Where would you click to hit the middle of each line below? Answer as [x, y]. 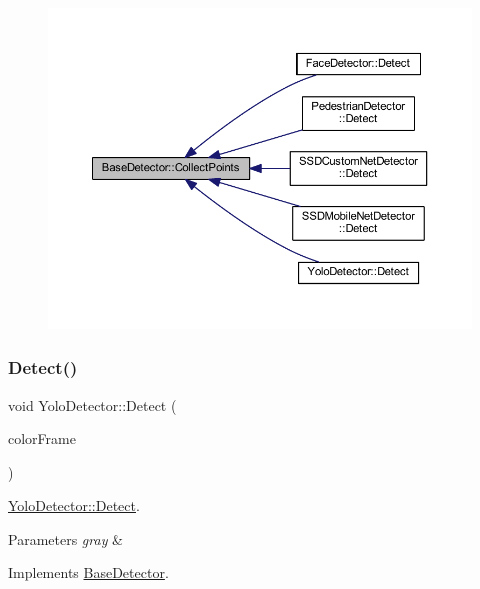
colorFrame [42, 438]
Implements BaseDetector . [88, 572]
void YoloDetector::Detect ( [92, 404]
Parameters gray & [66, 538]
